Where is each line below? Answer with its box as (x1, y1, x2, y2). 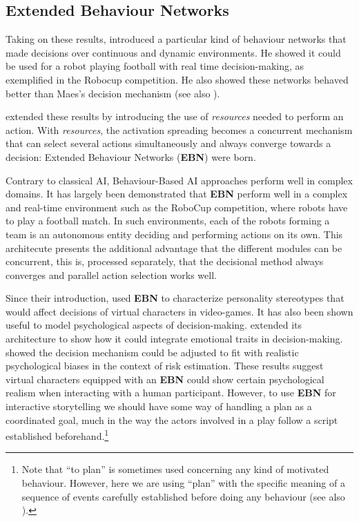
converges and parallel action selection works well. (6, 267, 217, 282)
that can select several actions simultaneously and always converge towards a (6, 136, 331, 151)
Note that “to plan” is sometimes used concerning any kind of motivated (21, 462, 329, 476)
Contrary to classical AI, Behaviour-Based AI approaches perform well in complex (6, 173, 353, 187)
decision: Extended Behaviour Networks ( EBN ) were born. (6, 149, 256, 164)
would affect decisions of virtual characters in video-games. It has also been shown (6, 304, 353, 318)
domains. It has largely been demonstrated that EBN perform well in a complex (6, 186, 348, 201)
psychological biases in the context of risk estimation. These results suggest (6, 358, 324, 373)
